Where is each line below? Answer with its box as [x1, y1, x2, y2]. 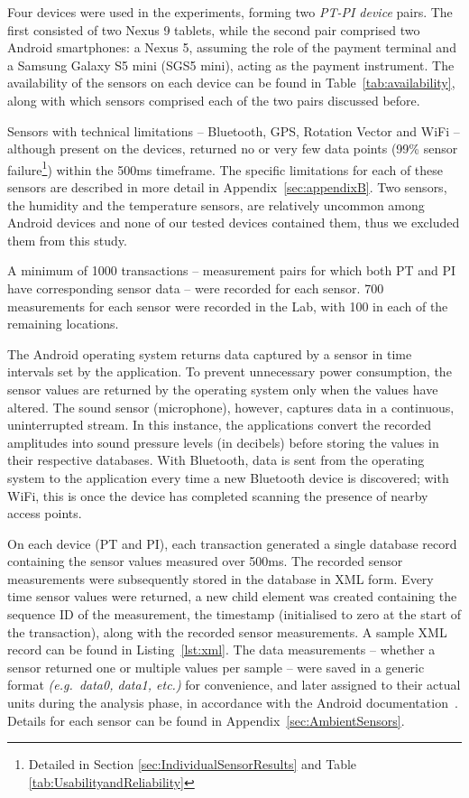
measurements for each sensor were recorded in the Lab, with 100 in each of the [7, 296, 448, 315]
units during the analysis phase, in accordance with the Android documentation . [7, 693, 458, 712]
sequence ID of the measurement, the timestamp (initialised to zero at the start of [7, 605, 462, 624]
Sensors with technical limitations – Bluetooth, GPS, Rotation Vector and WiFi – [7, 121, 460, 140]
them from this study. [7, 230, 127, 249]
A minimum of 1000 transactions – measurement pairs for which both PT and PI [7, 261, 456, 280]
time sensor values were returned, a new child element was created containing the [7, 587, 457, 606]
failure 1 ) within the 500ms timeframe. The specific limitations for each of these [7, 157, 444, 179]
